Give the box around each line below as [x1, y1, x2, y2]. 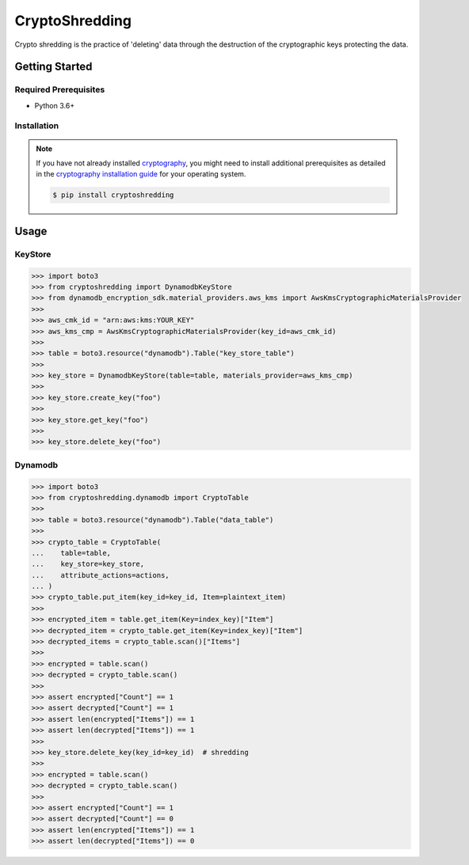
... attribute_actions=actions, [31, 571, 170, 579]
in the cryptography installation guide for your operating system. [36, 169, 246, 179]
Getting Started [14, 60, 93, 74]
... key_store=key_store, [31, 560, 145, 569]
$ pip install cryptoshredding [52, 191, 174, 199]
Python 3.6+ [34, 101, 75, 110]
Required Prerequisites [14, 84, 105, 95]
